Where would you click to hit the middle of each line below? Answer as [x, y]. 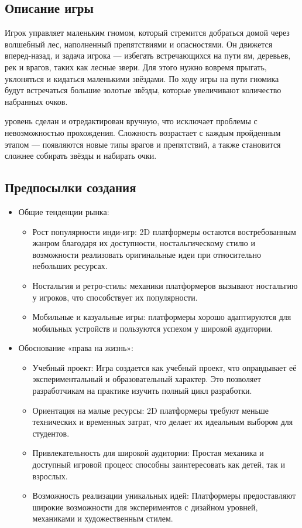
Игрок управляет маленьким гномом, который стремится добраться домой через [147, 33]
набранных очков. [36, 101]
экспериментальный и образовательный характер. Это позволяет [147, 379]
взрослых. [50, 476]
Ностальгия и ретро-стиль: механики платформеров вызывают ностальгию [165, 285]
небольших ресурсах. [70, 266]
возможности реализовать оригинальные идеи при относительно [147, 254]
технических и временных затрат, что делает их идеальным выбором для [163, 422]
